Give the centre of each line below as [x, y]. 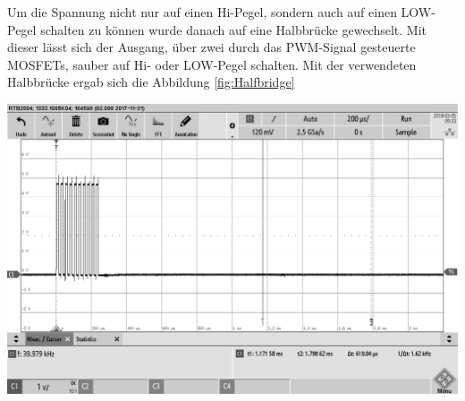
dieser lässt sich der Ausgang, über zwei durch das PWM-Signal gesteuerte [211, 47]
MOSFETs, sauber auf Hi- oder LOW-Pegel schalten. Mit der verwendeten [212, 64]
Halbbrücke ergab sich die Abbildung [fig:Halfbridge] [151, 82]
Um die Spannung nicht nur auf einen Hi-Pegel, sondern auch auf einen [202, 12]
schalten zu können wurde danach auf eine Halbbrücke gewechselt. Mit [234, 29]
